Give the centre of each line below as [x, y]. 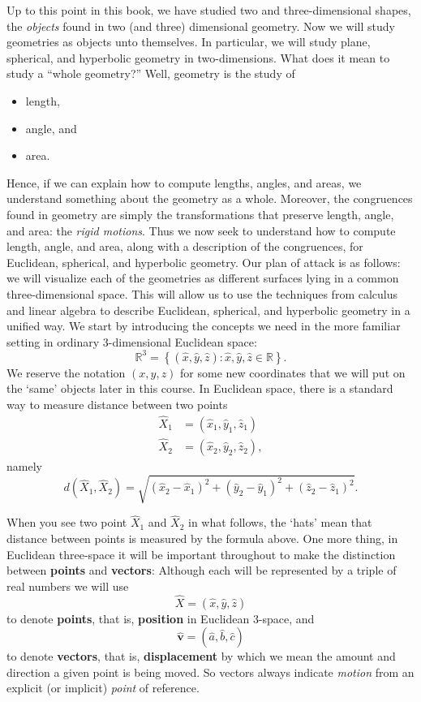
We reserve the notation [66, 372]
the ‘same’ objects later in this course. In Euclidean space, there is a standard [200, 388]
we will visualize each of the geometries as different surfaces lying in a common [203, 278]
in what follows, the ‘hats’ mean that [280, 522]
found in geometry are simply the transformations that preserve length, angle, [200, 214]
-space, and [286, 618]
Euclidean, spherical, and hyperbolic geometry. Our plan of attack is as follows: [204, 262]
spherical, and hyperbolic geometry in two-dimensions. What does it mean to [198, 57]
